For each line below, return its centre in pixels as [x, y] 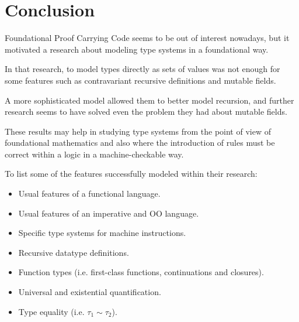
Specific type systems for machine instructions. [102, 233]
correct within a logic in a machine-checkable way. [94, 154]
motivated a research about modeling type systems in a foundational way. [137, 49]
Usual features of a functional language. [89, 193]
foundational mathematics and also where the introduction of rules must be [140, 143]
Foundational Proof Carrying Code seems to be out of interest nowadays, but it [147, 38]
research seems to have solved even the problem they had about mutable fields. [146, 112]
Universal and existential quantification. [90, 292]
